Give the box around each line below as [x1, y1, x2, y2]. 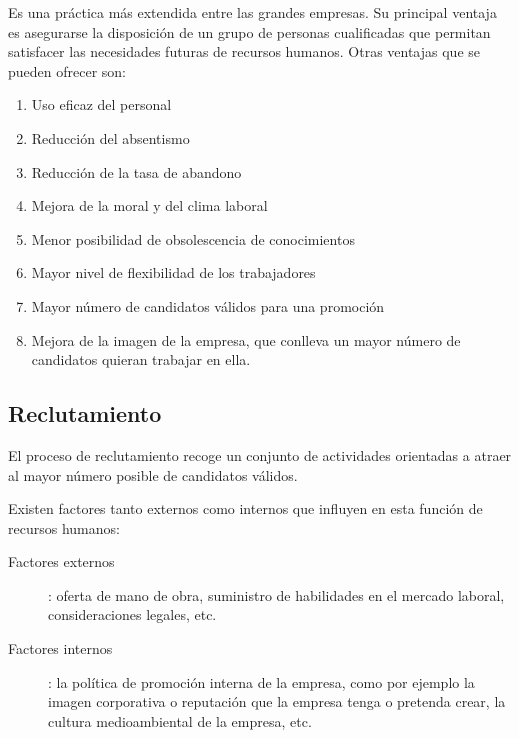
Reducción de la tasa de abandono [31, 161, 242, 182]
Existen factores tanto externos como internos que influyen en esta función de [8, 498, 483, 519]
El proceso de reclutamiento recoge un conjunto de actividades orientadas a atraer [8, 444, 512, 465]
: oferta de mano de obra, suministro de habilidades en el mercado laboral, [48, 584, 505, 605]
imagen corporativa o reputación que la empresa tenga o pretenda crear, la [48, 691, 506, 712]
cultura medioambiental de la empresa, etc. [48, 710, 312, 731]
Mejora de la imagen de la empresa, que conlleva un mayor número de [31, 329, 461, 350]
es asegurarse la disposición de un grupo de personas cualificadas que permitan [8, 21, 491, 42]
